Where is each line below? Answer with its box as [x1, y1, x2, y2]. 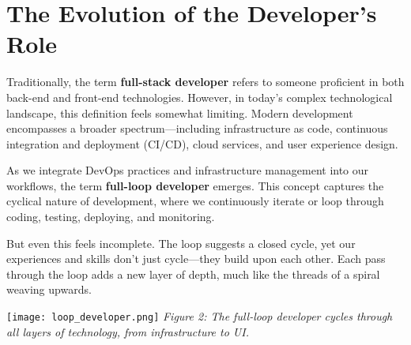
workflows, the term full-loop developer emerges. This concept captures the [6, 177, 384, 193]
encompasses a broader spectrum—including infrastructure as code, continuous [6, 120, 388, 137]
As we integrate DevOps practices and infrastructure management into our [6, 162, 369, 178]
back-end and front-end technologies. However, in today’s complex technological [6, 88, 393, 105]
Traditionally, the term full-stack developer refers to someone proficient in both [6, 73, 405, 90]
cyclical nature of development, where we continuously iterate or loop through [6, 193, 384, 209]
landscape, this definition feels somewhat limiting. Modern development [6, 104, 353, 121]
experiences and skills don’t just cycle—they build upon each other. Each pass [6, 250, 386, 267]
